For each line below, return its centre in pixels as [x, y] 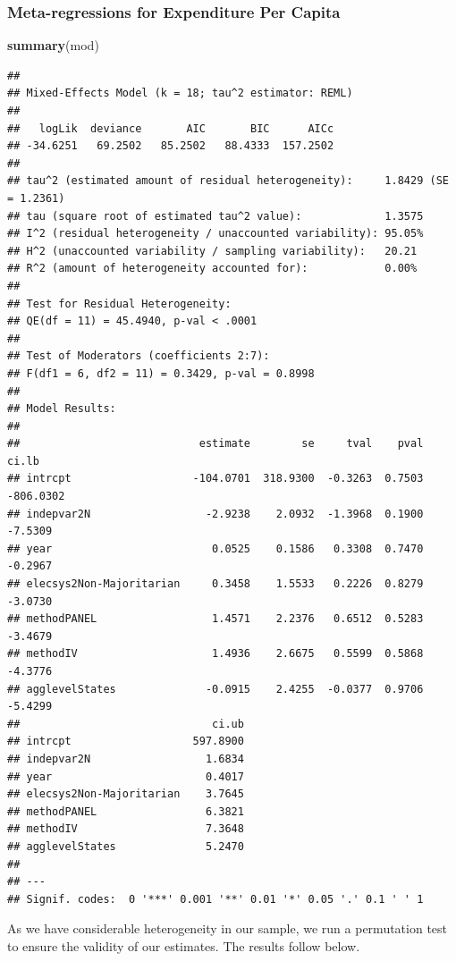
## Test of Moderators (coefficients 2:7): [139, 356]
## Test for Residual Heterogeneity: [119, 303]
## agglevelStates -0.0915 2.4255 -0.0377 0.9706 [215, 689]
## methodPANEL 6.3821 [126, 811]
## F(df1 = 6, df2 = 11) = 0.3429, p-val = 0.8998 [161, 373]
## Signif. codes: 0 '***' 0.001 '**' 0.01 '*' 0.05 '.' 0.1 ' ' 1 [215, 899]
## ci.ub [126, 724]
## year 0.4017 [126, 776]
